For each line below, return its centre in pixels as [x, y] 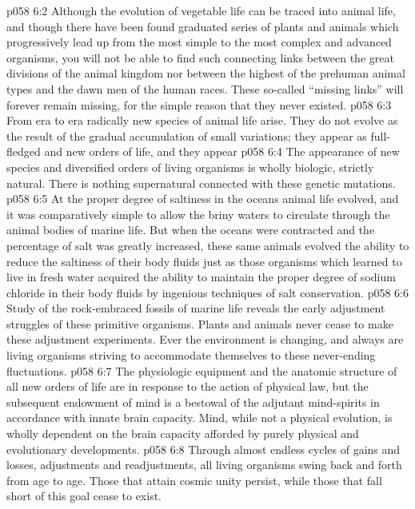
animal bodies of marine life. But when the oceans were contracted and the [191, 230]
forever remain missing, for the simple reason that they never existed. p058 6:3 [199, 104]
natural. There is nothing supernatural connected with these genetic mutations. [201, 183]
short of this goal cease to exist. [84, 496]
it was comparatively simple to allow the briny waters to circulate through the [198, 214]
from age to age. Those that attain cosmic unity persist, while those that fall [194, 480]
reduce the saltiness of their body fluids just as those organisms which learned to [204, 261]
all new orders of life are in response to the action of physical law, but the [188, 386]
